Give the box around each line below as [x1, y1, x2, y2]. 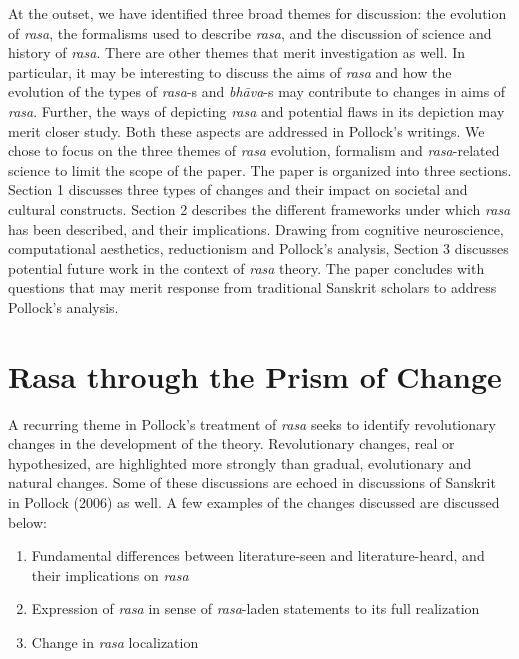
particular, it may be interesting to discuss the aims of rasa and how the [8, 61, 452, 82]
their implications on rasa [31, 564, 189, 585]
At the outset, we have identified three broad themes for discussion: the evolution [8, 3, 507, 23]
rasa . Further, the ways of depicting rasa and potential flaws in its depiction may [8, 100, 505, 121]
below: [8, 511, 47, 532]
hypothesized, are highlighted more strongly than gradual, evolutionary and [8, 452, 472, 473]
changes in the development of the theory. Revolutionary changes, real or [8, 433, 455, 454]
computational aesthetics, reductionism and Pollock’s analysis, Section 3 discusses [8, 238, 509, 259]
